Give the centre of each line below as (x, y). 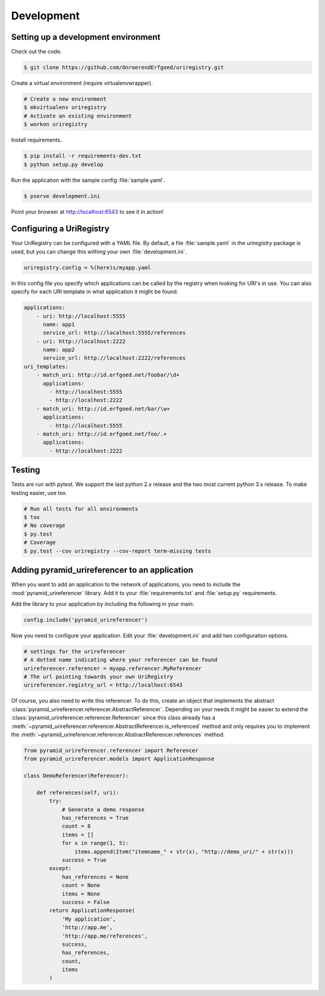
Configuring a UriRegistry (60, 229)
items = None (81, 894)
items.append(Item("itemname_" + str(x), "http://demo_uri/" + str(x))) (184, 851)
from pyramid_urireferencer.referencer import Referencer (111, 750)
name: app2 (59, 350)
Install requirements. (36, 140)
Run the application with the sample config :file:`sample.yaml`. (88, 180)
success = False (86, 902)
